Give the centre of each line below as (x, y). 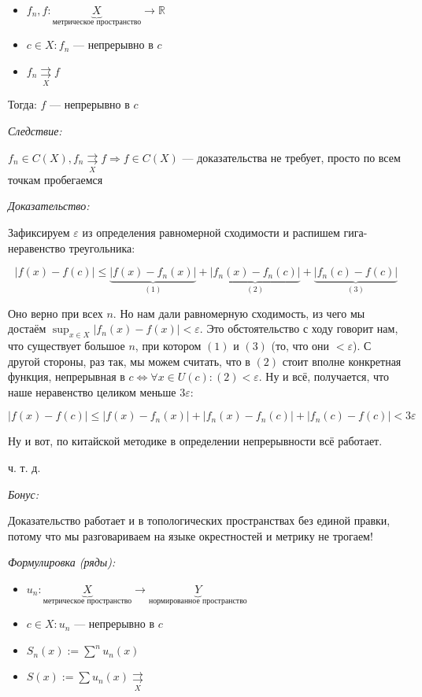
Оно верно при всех (56, 313)
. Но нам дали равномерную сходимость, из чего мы (239, 313)
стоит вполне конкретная (342, 361)
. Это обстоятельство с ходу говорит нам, (299, 328)
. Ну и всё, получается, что (324, 376)
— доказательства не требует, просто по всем (291, 157)
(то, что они (300, 346)
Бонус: (23, 494)
